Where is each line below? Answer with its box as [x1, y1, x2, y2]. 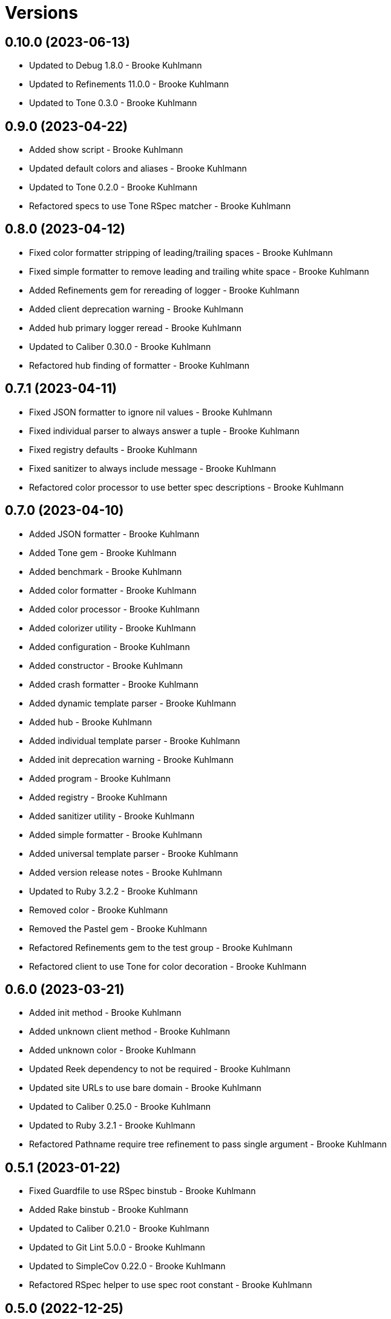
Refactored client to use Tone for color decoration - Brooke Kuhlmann [29, 961, 307, 972]
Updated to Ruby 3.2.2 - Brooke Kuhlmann [29, 885, 198, 896]
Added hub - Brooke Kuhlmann [29, 716, 152, 727]
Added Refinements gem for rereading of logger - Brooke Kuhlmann [29, 284, 300, 295]
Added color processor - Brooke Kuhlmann [29, 603, 200, 614]
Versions [5, 2, 78, 23]
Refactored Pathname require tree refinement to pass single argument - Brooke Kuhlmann [29, 1139, 387, 1150]
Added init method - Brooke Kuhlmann [29, 1007, 182, 1018]
